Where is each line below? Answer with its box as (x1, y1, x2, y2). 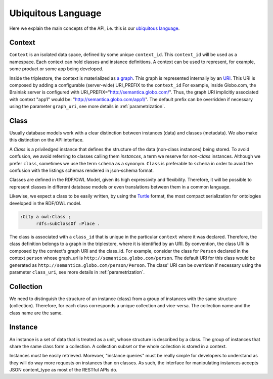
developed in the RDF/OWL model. (9, 200, 82, 206)
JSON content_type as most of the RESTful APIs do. (9, 367, 118, 373)
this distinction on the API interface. (9, 137, 84, 143)
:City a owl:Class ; (20, 214, 71, 219)
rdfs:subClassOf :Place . (36, 220, 101, 226)
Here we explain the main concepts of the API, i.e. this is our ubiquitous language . (9, 25, 180, 31)
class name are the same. (9, 310, 63, 316)
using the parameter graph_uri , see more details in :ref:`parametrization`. (9, 104, 165, 110)
